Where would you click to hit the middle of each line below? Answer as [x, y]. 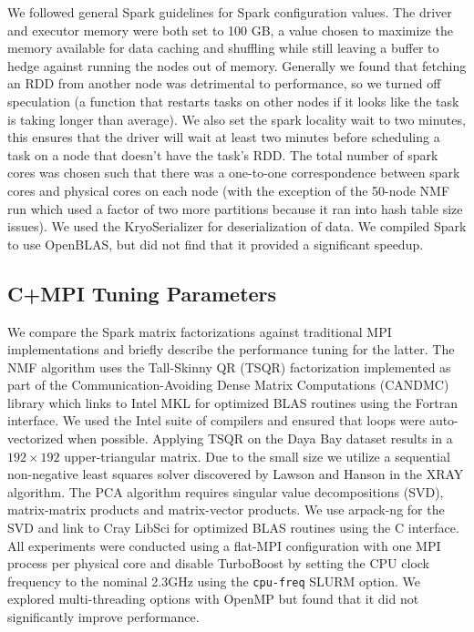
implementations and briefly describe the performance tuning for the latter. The [231, 349]
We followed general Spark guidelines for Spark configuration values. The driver [230, 12]
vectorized [36, 438]
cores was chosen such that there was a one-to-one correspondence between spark [234, 173]
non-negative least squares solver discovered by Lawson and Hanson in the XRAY [236, 474]
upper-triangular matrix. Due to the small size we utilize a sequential [257, 456]
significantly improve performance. [103, 617]
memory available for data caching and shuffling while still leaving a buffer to [223, 48]
